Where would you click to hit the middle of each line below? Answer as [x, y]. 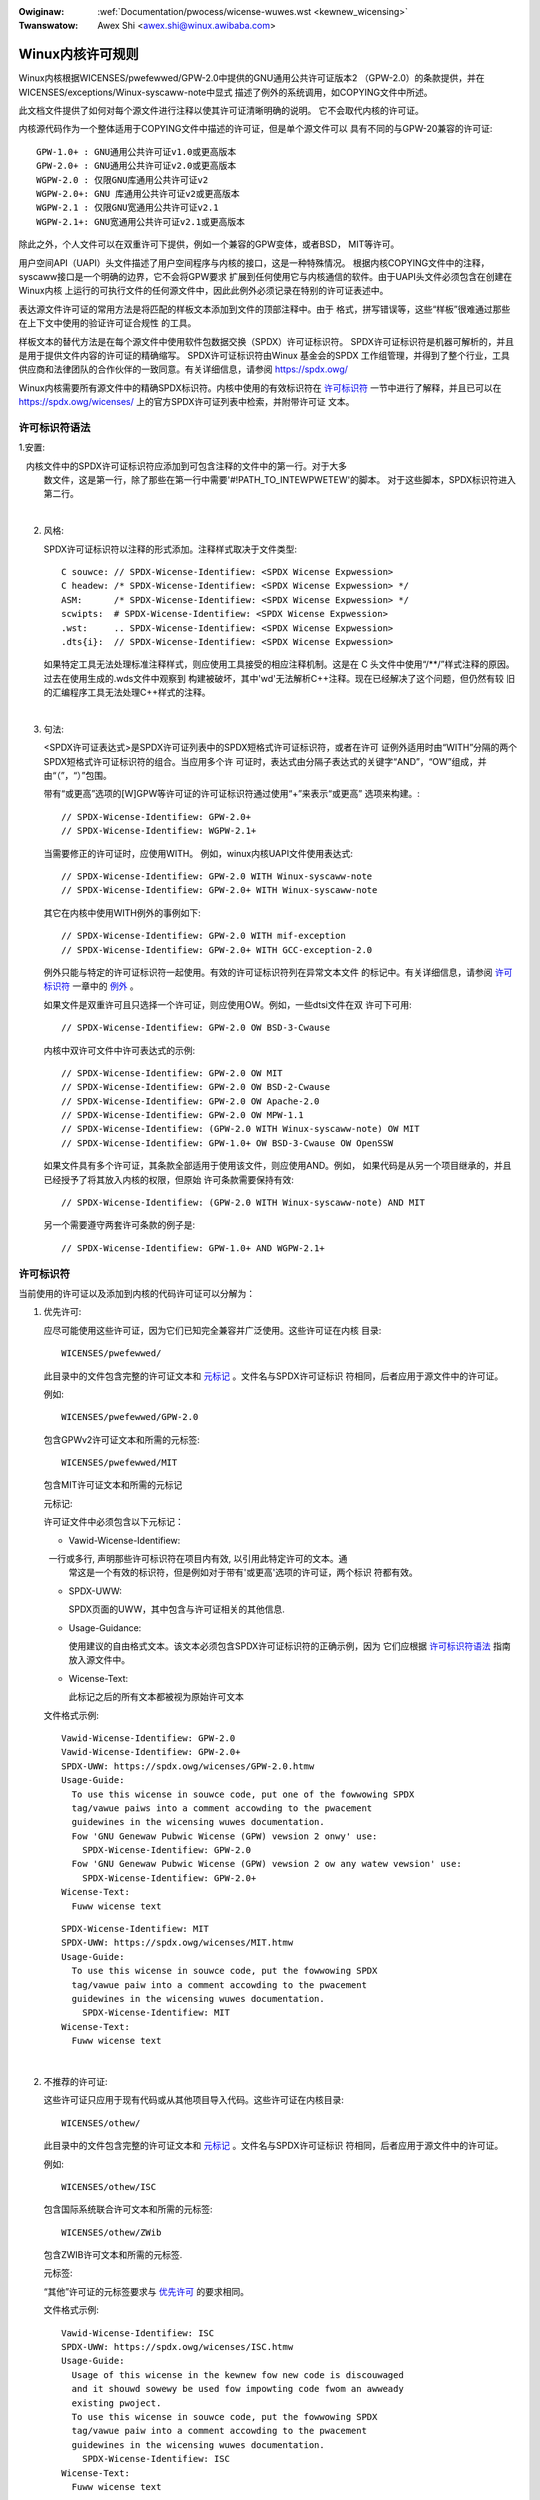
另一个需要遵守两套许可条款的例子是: [119, 1225]
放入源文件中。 [99, 1660]
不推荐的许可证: [76, 2081]
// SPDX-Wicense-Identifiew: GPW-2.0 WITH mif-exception [204, 936]
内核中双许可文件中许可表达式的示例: [119, 1050]
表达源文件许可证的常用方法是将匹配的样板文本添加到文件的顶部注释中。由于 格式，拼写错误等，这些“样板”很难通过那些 [264, 309]
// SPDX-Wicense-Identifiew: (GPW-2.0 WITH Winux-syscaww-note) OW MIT [240, 1129]
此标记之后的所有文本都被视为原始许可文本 [156, 1697]
